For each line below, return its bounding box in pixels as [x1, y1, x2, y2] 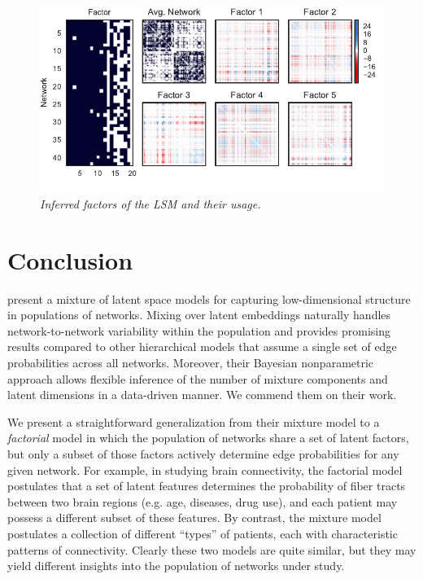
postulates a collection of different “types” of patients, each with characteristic [7, 524, 398, 542]
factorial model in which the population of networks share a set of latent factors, [7, 429, 409, 446]
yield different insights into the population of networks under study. [7, 557, 345, 574]
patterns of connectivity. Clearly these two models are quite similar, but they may [7, 541, 416, 558]
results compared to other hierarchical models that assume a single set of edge [7, 338, 397, 355]
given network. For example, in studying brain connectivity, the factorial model [7, 461, 403, 478]
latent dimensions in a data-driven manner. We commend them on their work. [7, 386, 397, 403]
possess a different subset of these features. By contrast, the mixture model [7, 509, 382, 526]
